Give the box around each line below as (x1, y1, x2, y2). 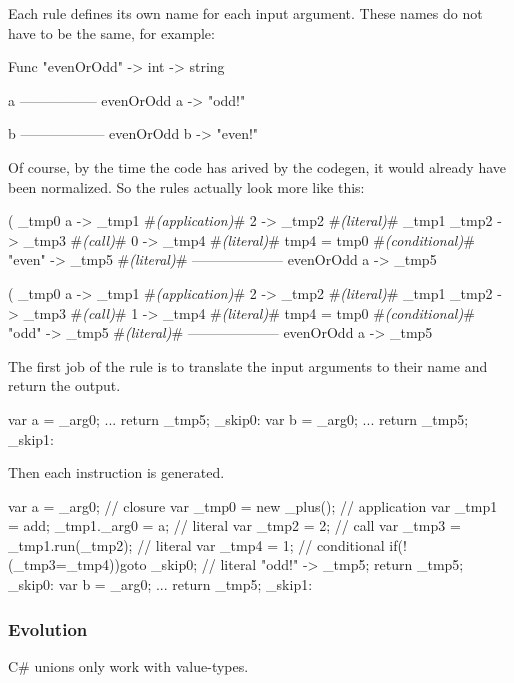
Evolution (8, 616, 88, 641)
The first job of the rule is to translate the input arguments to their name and (8, 355, 488, 376)
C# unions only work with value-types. (8, 655, 249, 676)
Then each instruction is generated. (8, 462, 225, 483)
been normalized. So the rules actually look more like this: (8, 176, 365, 197)
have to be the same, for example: (8, 22, 215, 43)
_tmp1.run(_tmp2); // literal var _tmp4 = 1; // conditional (8, 534, 385, 555)
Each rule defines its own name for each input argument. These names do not (8, 3, 483, 23)
